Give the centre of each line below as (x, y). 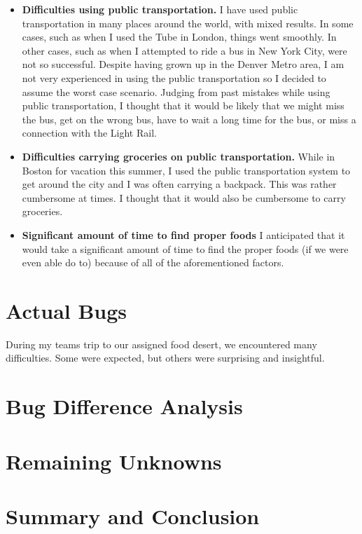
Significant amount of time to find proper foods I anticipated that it (183, 234)
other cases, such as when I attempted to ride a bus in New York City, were (185, 50)
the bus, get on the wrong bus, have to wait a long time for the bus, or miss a (189, 119)
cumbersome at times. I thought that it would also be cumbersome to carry (184, 197)
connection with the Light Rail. (89, 133)
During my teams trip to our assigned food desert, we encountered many (161, 344)
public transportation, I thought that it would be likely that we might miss (183, 105)
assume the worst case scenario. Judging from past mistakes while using (176, 91)
